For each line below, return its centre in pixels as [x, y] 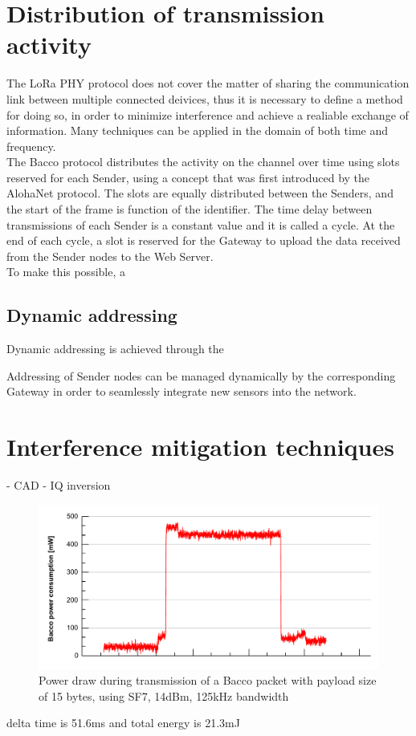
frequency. [31, 146]
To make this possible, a [66, 272]
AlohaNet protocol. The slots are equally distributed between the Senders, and [200, 193]
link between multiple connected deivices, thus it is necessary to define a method [205, 98]
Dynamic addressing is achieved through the [115, 349]
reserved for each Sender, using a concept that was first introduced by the [188, 177]
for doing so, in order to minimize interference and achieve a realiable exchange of [208, 114]
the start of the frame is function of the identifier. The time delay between [190, 209]
